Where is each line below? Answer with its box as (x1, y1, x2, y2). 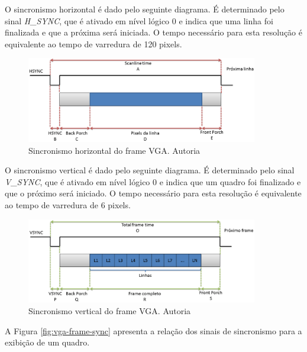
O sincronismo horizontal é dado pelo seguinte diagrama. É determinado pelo (5, 3, 285, 15)
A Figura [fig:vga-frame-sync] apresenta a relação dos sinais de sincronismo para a (5, 324, 302, 337)
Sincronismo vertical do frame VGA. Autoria (28, 304, 191, 317)
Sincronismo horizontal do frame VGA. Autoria (28, 144, 201, 156)
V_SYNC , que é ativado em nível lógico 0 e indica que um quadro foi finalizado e (5, 175, 301, 188)
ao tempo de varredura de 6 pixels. (5, 198, 131, 211)
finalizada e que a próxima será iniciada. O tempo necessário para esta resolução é (5, 26, 302, 38)
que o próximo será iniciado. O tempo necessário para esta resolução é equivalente (5, 187, 302, 199)
